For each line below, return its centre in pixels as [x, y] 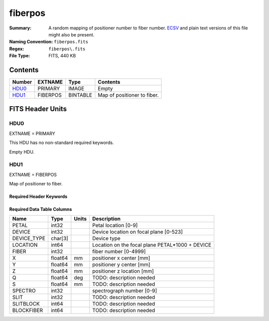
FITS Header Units [38, 109]
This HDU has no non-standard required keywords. [62, 143]
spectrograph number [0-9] [125, 291]
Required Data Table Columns [41, 209]
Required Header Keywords [38, 196]
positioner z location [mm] [123, 271]
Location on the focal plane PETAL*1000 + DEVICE [152, 245]
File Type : [20, 56]
